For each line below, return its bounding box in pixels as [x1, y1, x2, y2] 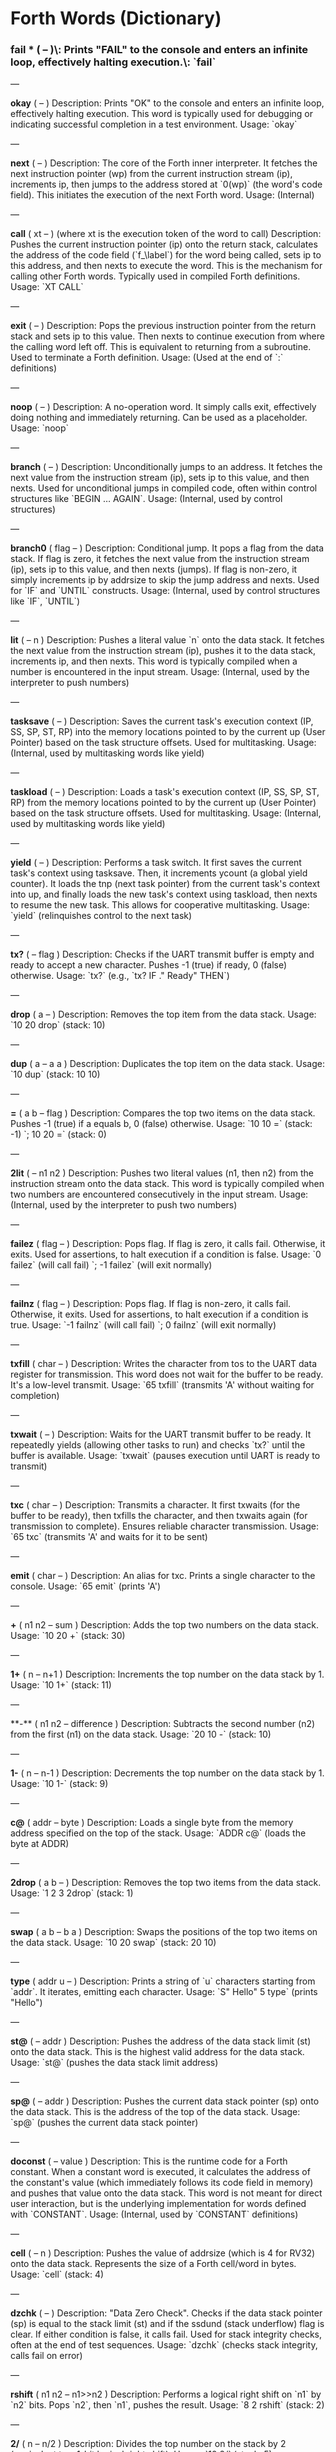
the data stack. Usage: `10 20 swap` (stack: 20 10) [10, 1937, 217, 1949]
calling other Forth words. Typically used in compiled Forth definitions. [10, 270, 301, 282]
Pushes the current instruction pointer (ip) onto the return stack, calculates [10, 238, 318, 251]
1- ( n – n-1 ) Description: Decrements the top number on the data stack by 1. [10, 1767, 325, 1779]
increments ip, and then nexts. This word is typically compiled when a [10, 655, 298, 667]
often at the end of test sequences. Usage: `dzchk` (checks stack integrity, [10, 2339, 318, 2351]
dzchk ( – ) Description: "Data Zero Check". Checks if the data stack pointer [10, 2307, 323, 2319]
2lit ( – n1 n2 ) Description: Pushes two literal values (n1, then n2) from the [10, 1167, 315, 1179]
